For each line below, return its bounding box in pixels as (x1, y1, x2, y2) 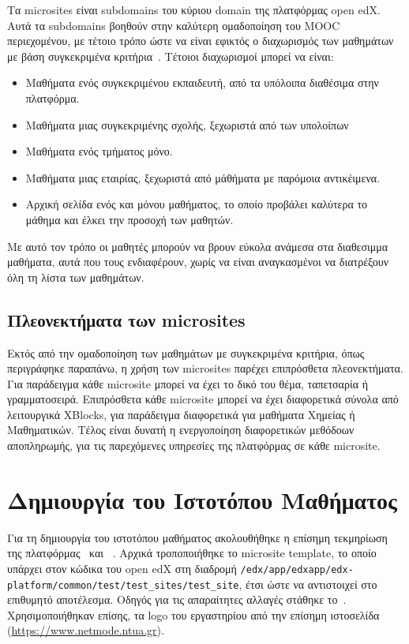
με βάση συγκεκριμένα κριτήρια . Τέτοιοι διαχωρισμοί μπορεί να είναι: (7, 47, 334, 64)
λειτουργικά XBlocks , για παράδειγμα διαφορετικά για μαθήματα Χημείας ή (7, 406, 355, 422)
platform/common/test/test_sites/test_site (7, 579, 239, 591)
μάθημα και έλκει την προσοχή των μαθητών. (25, 211, 234, 227)
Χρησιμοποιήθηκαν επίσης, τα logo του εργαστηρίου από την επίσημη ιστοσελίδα (7, 606, 380, 623)
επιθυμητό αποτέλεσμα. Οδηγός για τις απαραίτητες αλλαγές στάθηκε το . (7, 591, 347, 608)
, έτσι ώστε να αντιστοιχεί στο (238, 575, 377, 592)
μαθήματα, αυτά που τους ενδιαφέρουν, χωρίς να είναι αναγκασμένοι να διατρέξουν (7, 253, 388, 270)
